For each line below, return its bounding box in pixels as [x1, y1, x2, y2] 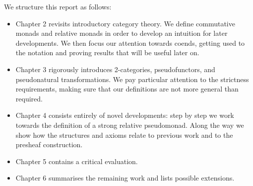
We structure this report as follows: [4, 1, 112, 11]
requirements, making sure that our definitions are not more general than [15, 84, 239, 94]
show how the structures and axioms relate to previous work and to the [15, 129, 233, 140]
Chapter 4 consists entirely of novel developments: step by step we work [15, 110, 234, 120]
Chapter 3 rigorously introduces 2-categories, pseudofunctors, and [15, 64, 215, 74]
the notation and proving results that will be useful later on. [15, 47, 199, 58]
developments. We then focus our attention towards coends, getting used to [15, 37, 245, 48]
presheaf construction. [15, 139, 83, 150]
